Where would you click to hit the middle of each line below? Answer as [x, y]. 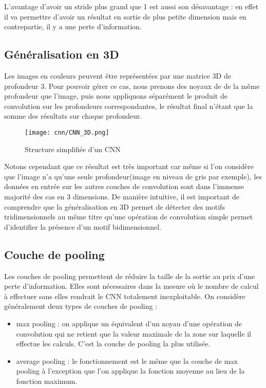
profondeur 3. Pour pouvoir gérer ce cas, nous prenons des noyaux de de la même [132, 86]
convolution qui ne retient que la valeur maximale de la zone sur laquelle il [134, 333]
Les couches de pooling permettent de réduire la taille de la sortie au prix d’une [130, 276]
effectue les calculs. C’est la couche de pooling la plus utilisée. [113, 344]
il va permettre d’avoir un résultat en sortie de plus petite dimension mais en [125, 16]
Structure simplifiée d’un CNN [73, 149]
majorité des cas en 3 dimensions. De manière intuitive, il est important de [122, 196]
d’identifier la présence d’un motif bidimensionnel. [83, 226]
